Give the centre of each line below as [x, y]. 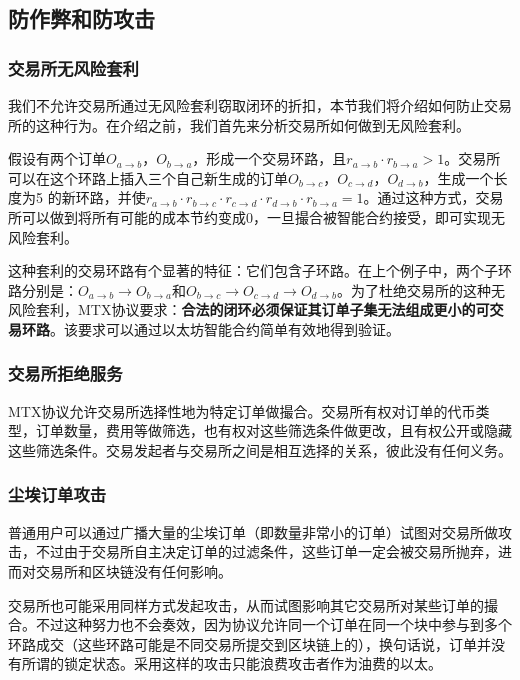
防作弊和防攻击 [81, 18]
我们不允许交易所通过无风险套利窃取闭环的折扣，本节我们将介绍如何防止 [246, 105]
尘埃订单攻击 [57, 494]
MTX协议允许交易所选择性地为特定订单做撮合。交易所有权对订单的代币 [242, 410]
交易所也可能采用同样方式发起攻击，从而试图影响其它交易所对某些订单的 [246, 604]
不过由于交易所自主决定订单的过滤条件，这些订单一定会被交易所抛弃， [266, 551]
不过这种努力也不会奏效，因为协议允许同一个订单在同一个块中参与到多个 [273, 624]
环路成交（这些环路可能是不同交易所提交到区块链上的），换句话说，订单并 [249, 643]
